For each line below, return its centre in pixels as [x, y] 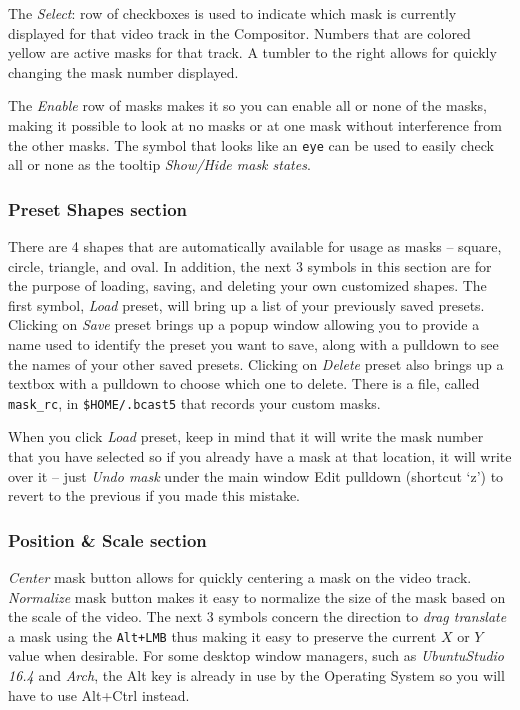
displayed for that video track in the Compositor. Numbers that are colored [239, 32]
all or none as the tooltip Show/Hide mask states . [159, 164]
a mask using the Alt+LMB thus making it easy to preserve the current [222, 635]
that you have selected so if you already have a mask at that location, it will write [260, 456]
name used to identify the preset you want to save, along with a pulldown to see [253, 344]
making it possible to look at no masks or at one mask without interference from [255, 124]
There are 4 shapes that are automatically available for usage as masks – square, [255, 246]
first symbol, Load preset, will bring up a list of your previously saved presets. [246, 304]
